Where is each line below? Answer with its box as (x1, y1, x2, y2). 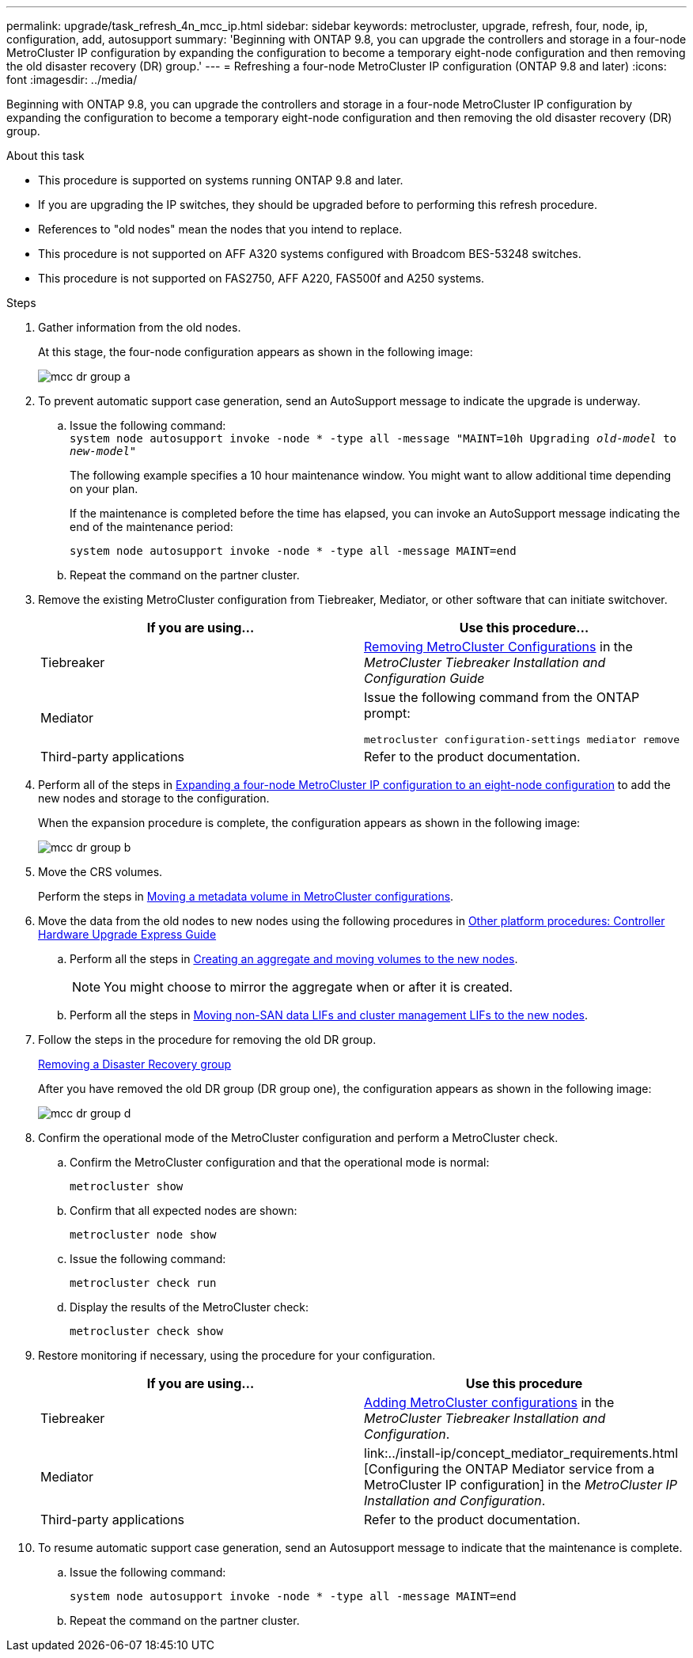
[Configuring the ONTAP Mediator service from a (364, 1461, 655, 1477)
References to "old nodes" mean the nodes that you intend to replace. (38, 222, 403, 236)
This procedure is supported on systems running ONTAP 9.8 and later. (38, 173, 403, 187)
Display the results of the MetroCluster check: (70, 1300, 309, 1314)
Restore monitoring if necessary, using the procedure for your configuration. (38, 1349, 436, 1362)
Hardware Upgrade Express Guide (38, 928, 217, 941)
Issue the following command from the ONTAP (364, 689, 640, 705)
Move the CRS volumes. (38, 865, 163, 878)
